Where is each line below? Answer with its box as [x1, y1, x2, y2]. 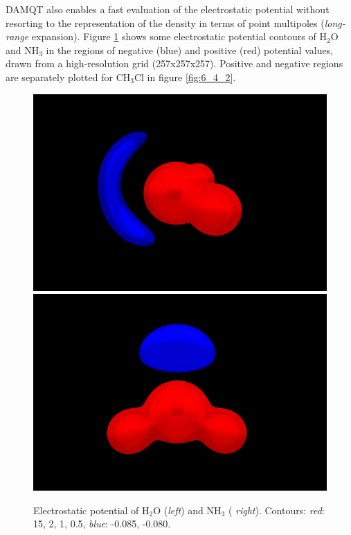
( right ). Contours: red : [228, 502, 325, 517]
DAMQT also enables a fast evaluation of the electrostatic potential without [6, 2, 330, 16]
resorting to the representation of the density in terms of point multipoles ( [6, 15, 325, 30]
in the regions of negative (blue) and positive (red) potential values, [46, 42, 334, 57]
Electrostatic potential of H [33, 502, 150, 517]
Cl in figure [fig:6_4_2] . [134, 69, 236, 84]
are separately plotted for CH [6, 69, 131, 84]
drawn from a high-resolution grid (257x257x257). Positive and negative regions [6, 56, 343, 71]
